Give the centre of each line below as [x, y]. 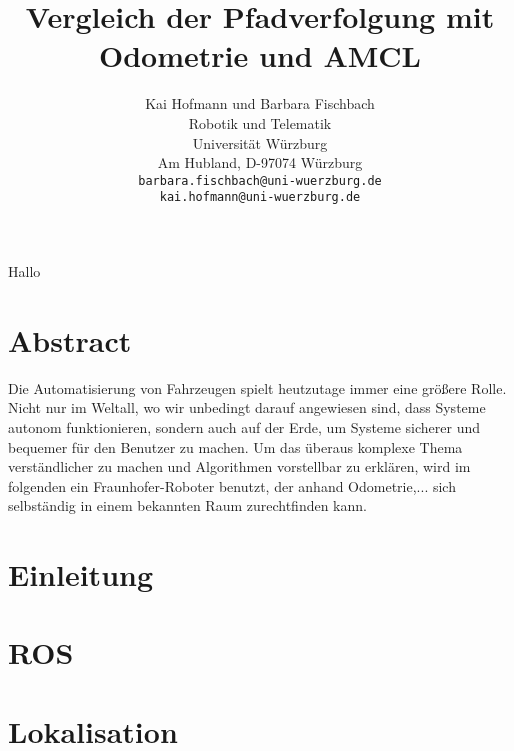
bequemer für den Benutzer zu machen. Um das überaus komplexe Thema [235, 446]
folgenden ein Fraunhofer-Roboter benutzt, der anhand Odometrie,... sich [232, 485]
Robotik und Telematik [260, 122]
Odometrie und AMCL [260, 55]
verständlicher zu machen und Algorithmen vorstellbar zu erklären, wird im [239, 466]
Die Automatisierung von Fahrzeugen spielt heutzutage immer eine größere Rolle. [257, 387]
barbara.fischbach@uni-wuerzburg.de [260, 180]
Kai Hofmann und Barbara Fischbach [260, 103]
